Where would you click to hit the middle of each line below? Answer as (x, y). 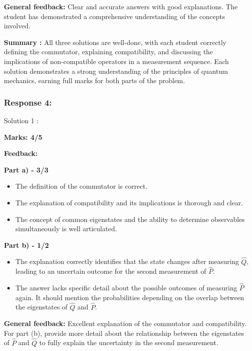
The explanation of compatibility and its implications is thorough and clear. (129, 202)
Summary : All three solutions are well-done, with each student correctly (115, 42)
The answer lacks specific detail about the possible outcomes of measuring (126, 288)
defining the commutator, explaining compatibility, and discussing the (108, 52)
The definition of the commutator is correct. (81, 186)
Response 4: (28, 102)
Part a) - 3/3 (26, 169)
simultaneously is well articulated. (66, 229)
